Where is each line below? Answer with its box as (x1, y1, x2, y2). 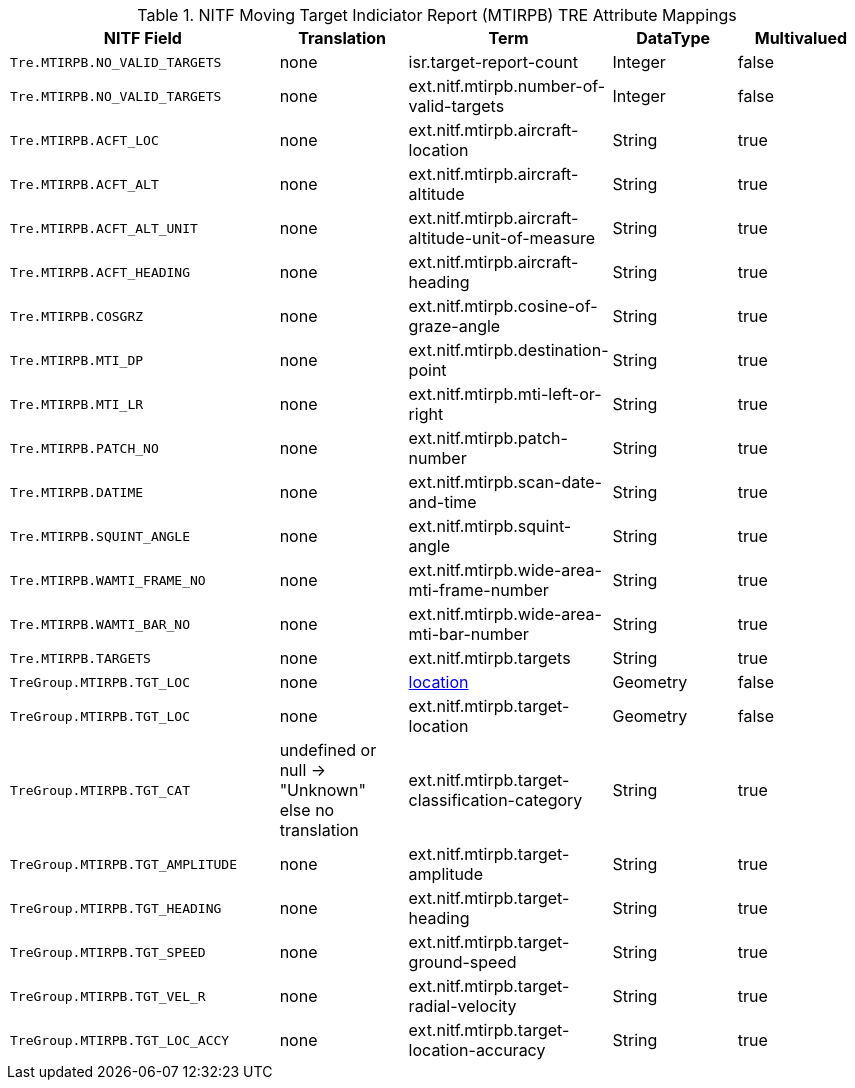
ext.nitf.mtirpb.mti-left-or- (408, 384, 602, 404)
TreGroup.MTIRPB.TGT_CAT (10, 782, 191, 798)
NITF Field (103, 28, 182, 48)
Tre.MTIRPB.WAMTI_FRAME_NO (10, 572, 206, 588)
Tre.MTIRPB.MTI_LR (10, 396, 144, 412)
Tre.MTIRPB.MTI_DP (10, 352, 144, 368)
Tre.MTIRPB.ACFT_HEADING (10, 264, 191, 280)
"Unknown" (279, 780, 367, 800)
